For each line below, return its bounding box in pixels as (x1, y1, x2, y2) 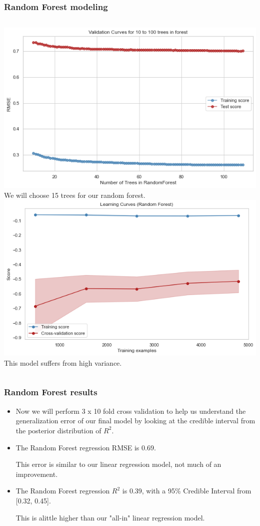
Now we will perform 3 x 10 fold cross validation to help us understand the (15, 405, 246, 416)
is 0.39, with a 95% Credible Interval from (122, 485, 251, 496)
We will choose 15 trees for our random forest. (4, 189, 145, 200)
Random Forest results (4, 386, 97, 398)
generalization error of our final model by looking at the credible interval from (15, 415, 255, 426)
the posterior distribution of (15, 425, 101, 435)
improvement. (15, 468, 58, 479)
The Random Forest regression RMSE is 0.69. (15, 442, 156, 452)
